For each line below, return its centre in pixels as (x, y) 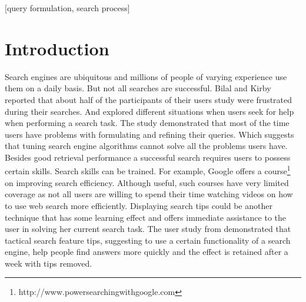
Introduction (57, 48)
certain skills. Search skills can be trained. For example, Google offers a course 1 (148, 170)
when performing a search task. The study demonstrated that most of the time (147, 123)
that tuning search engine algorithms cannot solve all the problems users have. (146, 146)
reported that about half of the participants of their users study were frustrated (149, 99)
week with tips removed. (49, 263)
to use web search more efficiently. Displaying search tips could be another (139, 205)
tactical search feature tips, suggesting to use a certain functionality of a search (148, 240)
